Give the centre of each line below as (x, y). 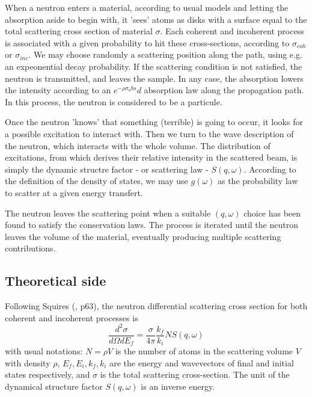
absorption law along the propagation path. (224, 90)
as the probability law (258, 181)
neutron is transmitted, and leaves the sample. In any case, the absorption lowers (154, 78)
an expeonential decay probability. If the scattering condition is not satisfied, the (154, 66)
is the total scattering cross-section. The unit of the (195, 374)
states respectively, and (47, 374)
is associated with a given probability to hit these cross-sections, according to (147, 42)
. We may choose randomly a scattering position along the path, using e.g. (165, 54)
